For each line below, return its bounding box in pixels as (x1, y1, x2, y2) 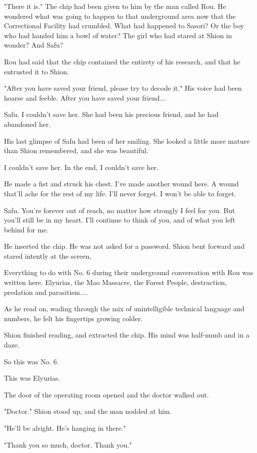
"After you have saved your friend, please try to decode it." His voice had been (4, 83, 242, 93)
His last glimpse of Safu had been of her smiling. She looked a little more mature (4, 135, 250, 146)
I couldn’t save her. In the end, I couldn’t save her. (4, 162, 158, 172)
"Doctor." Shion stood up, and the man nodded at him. (4, 406, 172, 416)
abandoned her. (4, 118, 51, 129)
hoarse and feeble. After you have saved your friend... (4, 92, 166, 103)
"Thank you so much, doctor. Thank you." (4, 439, 132, 450)
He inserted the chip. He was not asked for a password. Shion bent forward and (4, 241, 245, 251)
